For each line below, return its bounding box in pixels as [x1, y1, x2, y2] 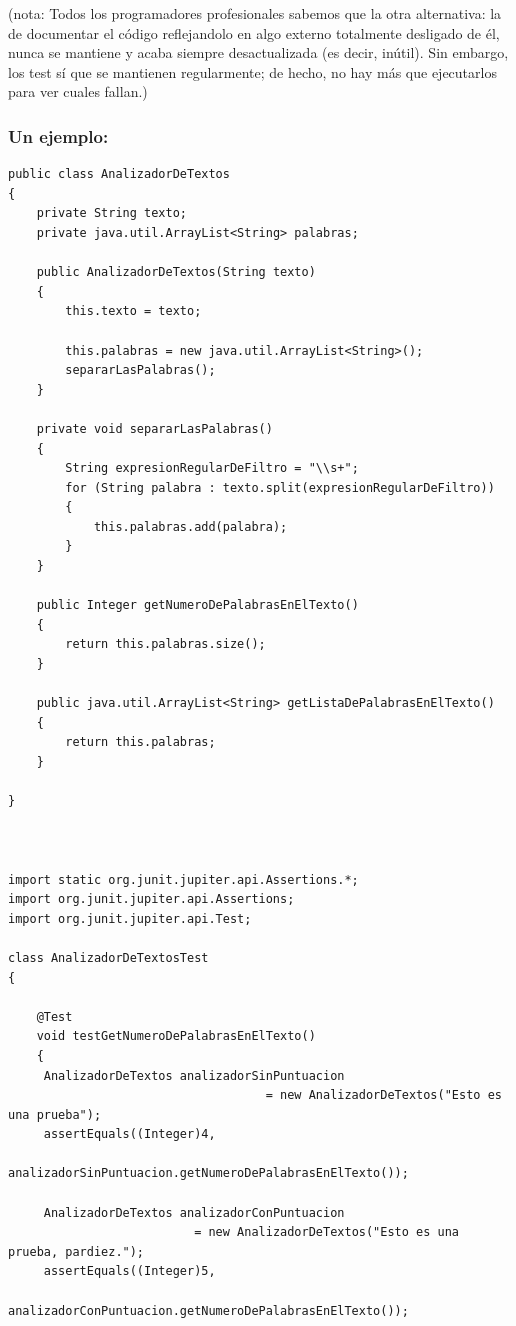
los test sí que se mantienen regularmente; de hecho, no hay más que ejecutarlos [8, 61, 497, 82]
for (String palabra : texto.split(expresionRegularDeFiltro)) [65, 480, 495, 495]
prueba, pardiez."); [8, 1244, 145, 1259]
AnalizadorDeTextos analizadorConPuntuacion [43, 1205, 345, 1220]
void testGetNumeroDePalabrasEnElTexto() [36, 1029, 316, 1044]
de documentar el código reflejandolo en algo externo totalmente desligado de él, [8, 22, 500, 43]
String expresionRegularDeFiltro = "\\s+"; [65, 461, 359, 476]
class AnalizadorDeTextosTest [8, 950, 209, 965]
